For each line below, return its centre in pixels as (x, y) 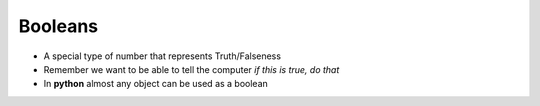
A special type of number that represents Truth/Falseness (162, 56)
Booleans (58, 26)
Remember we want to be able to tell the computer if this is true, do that (191, 69)
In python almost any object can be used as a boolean (156, 84)
